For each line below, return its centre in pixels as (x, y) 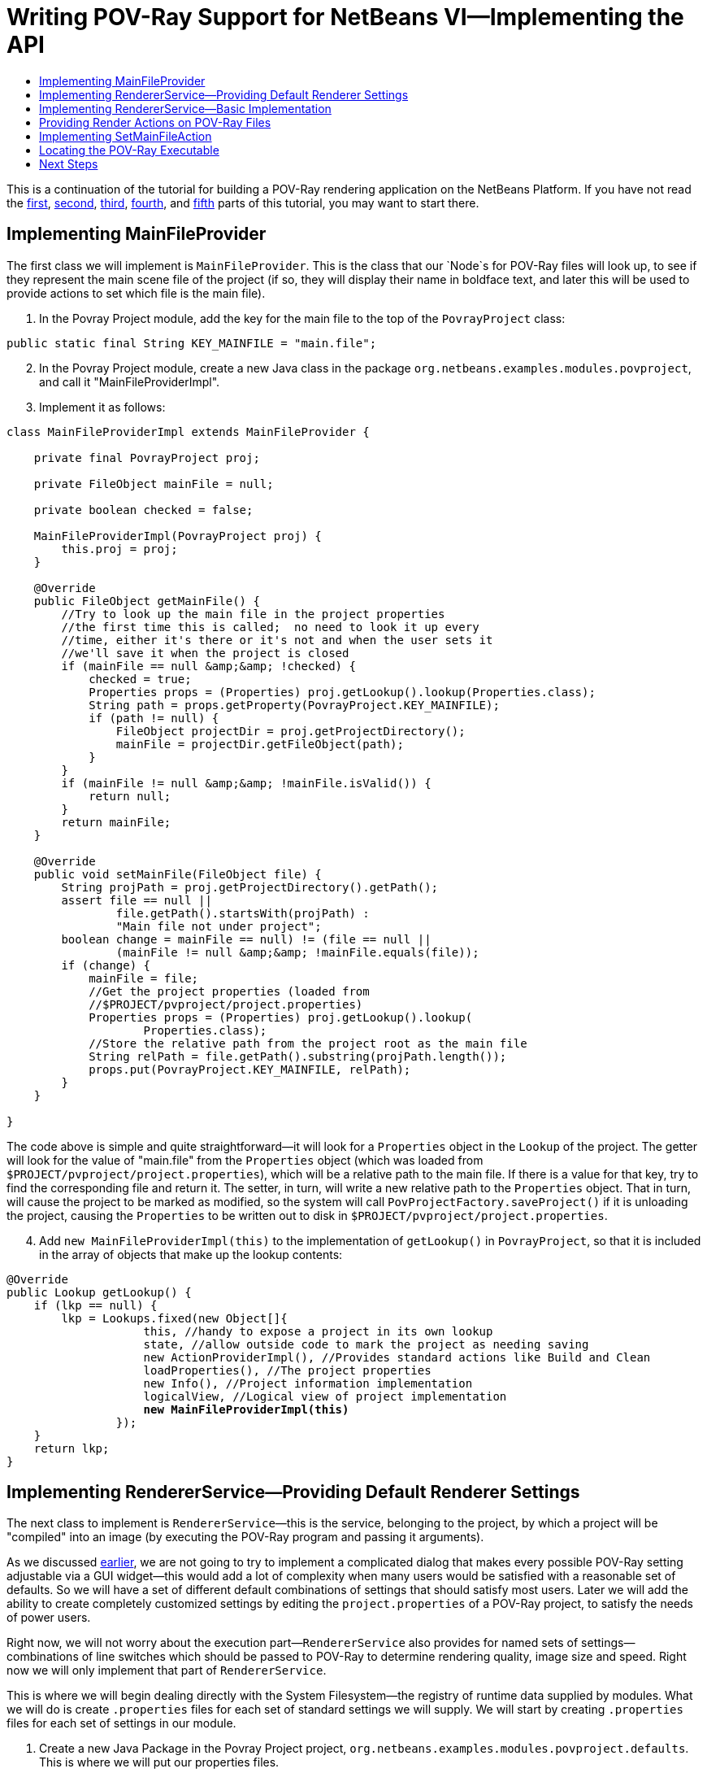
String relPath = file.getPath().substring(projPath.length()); (298, 1056)
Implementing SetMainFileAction (126, 136)
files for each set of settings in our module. (121, 1723)
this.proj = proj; (119, 549)
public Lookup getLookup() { (99, 1292)
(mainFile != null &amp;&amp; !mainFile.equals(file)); (297, 952)
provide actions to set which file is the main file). (136, 293)
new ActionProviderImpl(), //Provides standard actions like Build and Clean (397, 1357)
